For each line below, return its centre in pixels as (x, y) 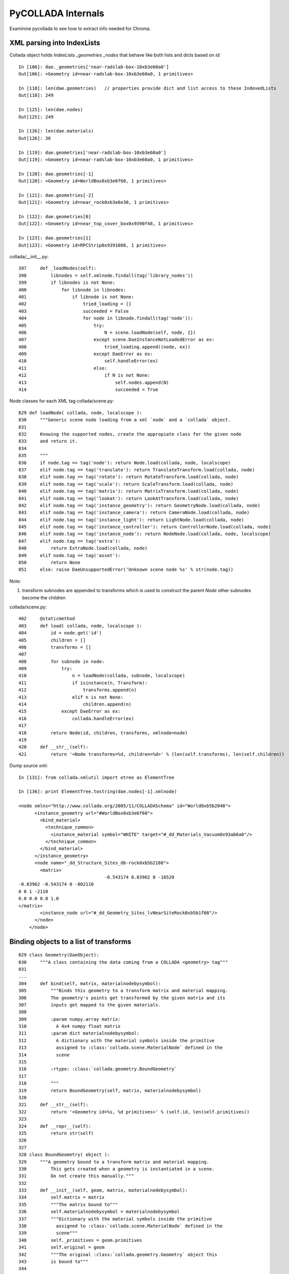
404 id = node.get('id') (60, 633)
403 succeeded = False (74, 311)
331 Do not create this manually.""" (76, 1176)
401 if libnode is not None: (76, 297)
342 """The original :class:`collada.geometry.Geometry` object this (118, 1254)
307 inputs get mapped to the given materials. (90, 1005)
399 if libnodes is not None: (67, 283)
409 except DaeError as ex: (86, 354)
